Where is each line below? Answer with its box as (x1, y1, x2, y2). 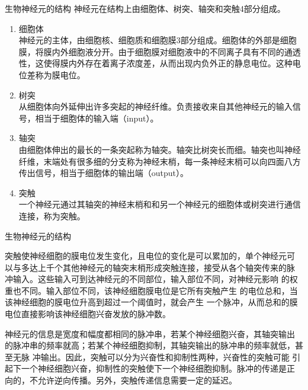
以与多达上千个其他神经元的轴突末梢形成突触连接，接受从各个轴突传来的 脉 (5, 261, 295, 273)
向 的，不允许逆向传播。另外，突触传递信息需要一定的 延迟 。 (5, 374, 237, 386)
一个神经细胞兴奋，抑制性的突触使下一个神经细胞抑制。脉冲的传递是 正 (21, 362, 295, 375)
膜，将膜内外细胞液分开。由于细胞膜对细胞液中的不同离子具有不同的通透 (18, 45, 301, 57)
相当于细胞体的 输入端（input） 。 (35, 111, 159, 124)
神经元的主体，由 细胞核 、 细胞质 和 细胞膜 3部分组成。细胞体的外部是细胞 (18, 34, 297, 46)
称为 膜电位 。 (35, 68, 85, 81)
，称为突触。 (35, 209, 85, 222)
